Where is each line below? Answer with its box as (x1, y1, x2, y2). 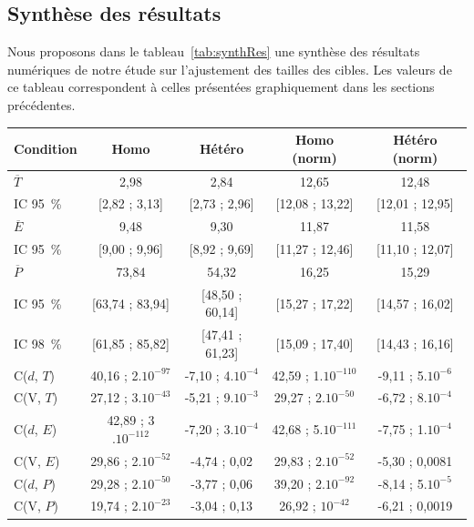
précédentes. (7, 95, 76, 114)
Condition (14, 138, 77, 157)
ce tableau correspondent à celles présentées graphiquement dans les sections (7, 77, 435, 96)
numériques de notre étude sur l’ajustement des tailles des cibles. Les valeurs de (7, 59, 452, 78)
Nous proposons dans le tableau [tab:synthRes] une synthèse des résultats (7, 42, 420, 61)
